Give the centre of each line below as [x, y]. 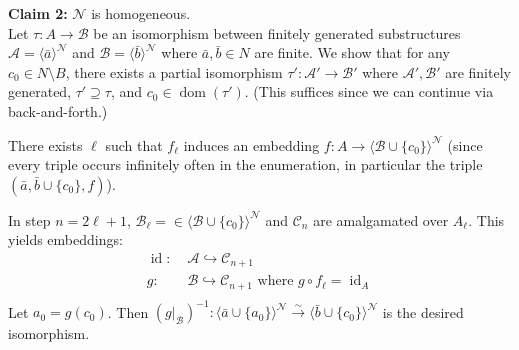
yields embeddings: [65, 239]
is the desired [423, 311]
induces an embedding [251, 144]
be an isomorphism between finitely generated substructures [277, 32]
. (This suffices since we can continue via [369, 91]
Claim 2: [38, 13]
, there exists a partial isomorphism [174, 71]
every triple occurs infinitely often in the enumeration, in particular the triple [245, 164]
